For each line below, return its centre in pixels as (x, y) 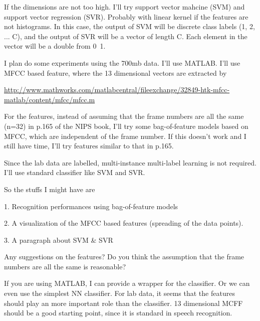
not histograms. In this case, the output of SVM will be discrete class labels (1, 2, (129, 26)
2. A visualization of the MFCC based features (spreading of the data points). (124, 223)
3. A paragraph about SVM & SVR (59, 239)
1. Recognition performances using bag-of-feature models (91, 206)
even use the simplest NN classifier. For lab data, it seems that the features (119, 293)
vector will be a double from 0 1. (55, 46)
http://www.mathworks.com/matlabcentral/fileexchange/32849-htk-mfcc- (117, 90)
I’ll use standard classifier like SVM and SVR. (75, 172)
